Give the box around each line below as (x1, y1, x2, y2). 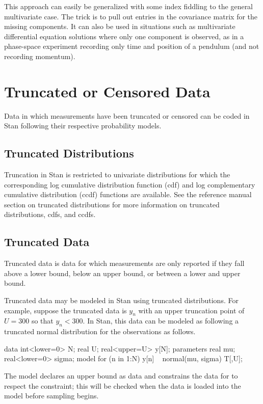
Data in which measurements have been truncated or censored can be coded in (4, 110, 250, 121)
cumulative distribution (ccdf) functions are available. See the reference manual (4, 189, 252, 200)
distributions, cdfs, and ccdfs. (4, 209, 96, 220)
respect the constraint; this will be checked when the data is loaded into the (4, 380, 241, 391)
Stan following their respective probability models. (4, 120, 162, 131)
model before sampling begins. (4, 390, 99, 401)
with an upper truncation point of (138, 305, 245, 315)
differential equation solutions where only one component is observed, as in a (4, 31, 244, 41)
